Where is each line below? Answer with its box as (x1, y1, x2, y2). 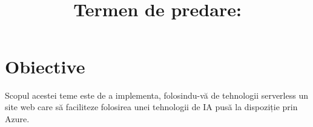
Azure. (5, 112, 30, 125)
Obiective (5, 54, 85, 78)
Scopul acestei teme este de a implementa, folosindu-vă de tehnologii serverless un (5, 88, 308, 101)
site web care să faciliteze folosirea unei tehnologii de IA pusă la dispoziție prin (5, 101, 298, 113)
